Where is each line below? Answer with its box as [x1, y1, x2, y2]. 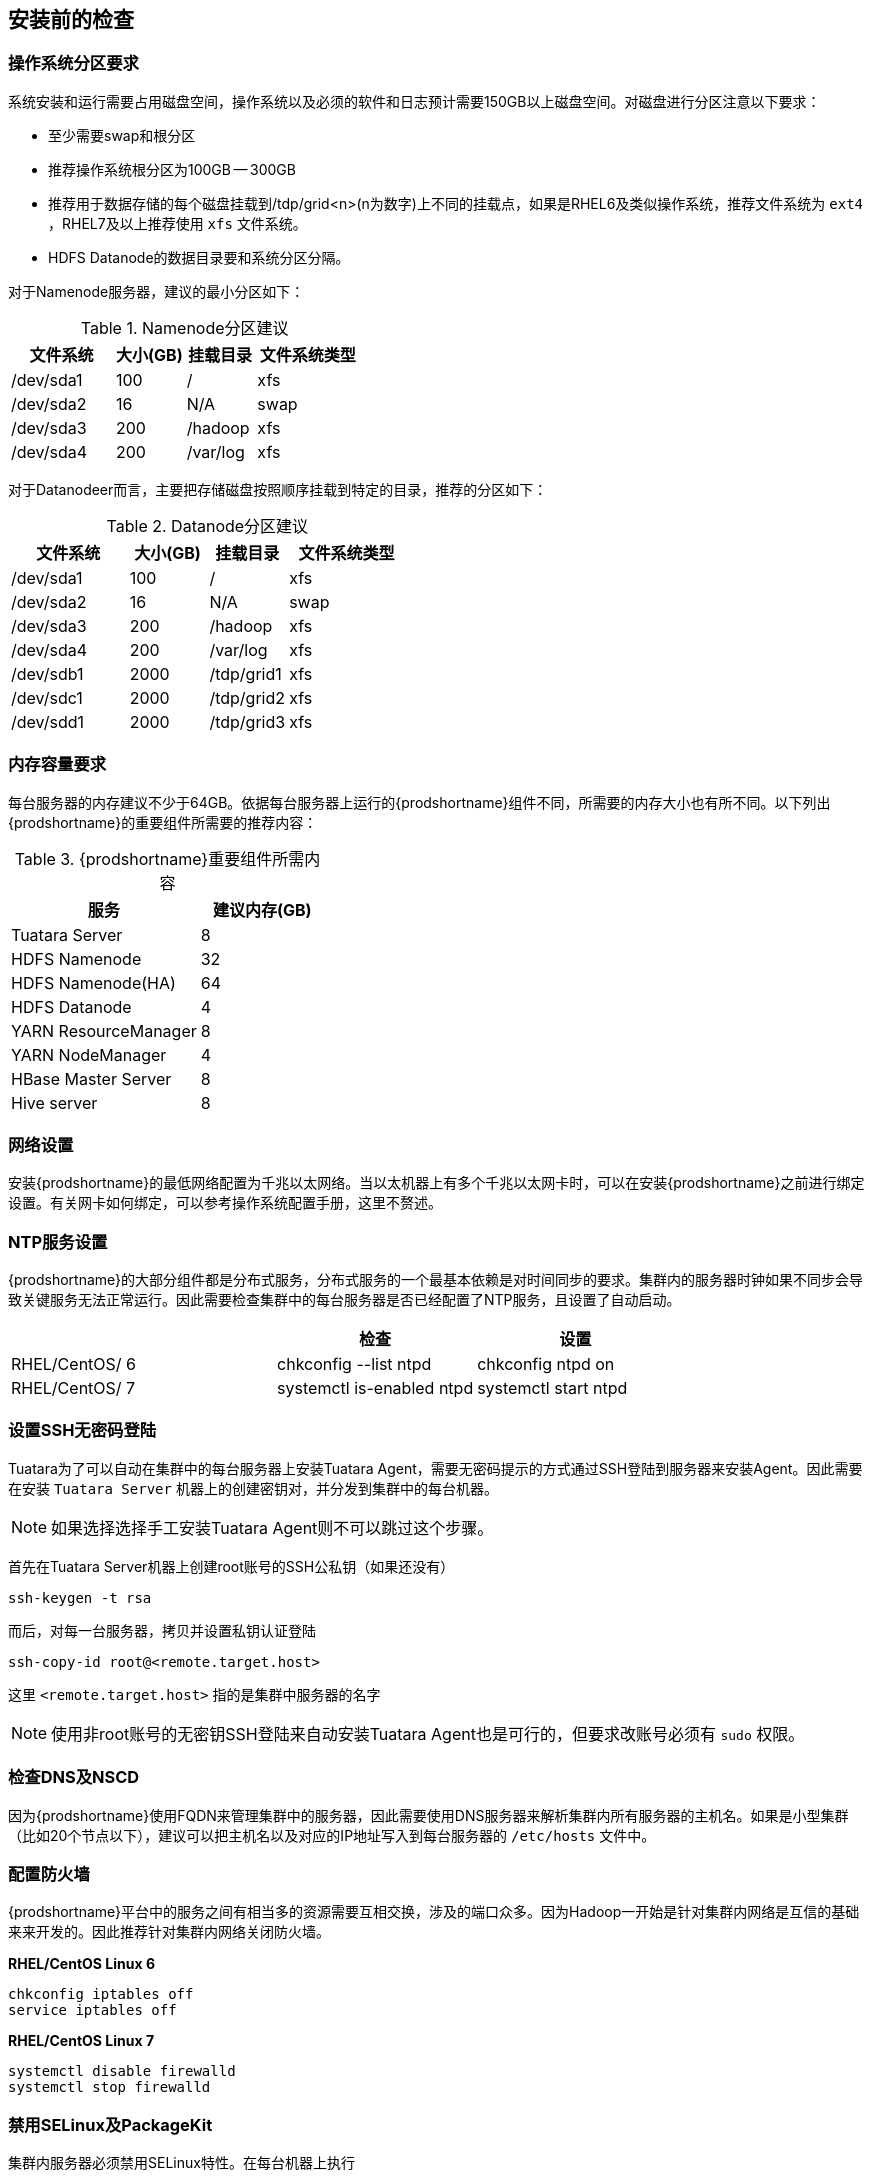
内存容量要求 [8, 754, 107, 775]
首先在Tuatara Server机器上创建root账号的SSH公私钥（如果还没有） [8, 1557, 455, 1575]
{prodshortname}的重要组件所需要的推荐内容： [8, 813, 318, 831]
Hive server [11, 1092, 98, 1113]
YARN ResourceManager [11, 1020, 197, 1041]
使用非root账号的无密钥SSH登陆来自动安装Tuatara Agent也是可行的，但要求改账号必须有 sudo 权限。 [51, 1723, 805, 1744]
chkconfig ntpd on [477, 1354, 615, 1375]
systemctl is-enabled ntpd [277, 1378, 474, 1399]
